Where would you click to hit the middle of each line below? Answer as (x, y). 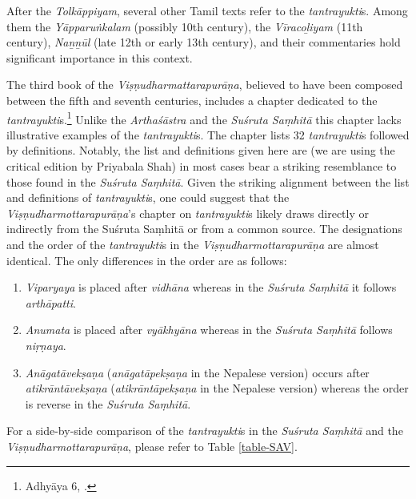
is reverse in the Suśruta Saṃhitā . (108, 403)
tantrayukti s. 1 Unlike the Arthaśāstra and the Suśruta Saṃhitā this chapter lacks (204, 118)
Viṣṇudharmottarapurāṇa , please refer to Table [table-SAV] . (152, 446)
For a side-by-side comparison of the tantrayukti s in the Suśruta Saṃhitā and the (205, 431)
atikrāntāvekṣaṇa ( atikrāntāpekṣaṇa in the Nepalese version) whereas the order (217, 388)
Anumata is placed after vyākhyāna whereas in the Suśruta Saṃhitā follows (209, 330)
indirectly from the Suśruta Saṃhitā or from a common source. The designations (204, 229)
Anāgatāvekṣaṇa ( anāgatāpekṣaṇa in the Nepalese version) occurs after (197, 372)
